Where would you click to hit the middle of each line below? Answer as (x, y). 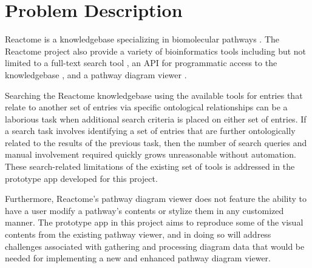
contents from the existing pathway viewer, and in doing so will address (138, 234)
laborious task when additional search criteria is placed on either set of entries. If (156, 119)
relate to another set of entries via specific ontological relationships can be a (146, 107)
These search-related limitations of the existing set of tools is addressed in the (150, 166)
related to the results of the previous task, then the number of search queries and (156, 142)
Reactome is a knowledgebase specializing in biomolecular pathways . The (142, 39)
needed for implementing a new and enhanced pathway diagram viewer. (138, 258)
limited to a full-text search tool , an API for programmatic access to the (141, 63)
